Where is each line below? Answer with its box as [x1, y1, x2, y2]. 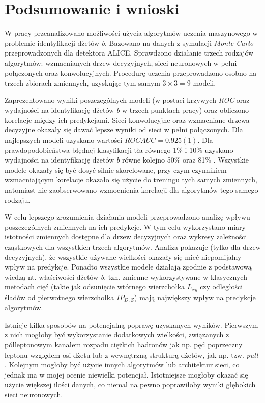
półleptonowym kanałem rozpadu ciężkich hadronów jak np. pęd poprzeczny [5, 339, 243, 350]
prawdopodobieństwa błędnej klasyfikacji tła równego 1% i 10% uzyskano [5, 144, 233, 155]
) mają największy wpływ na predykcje [134, 291, 256, 302]
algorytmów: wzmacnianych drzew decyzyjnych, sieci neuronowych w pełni [5, 57, 237, 68]
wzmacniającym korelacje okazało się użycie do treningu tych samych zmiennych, [5, 174, 257, 185]
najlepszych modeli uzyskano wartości [5, 135, 123, 145]
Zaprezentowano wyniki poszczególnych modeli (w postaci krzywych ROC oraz [5, 94, 250, 105]
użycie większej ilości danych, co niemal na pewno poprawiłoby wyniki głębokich [5, 379, 256, 390]
